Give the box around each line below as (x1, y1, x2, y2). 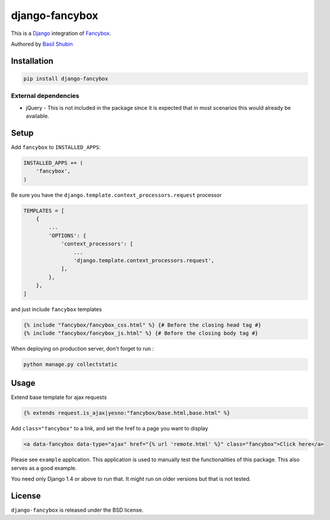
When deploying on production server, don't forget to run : (11, 345, 154, 352)
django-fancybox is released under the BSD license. (11, 506, 144, 513)
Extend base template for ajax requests (11, 394, 107, 401)
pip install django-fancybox (23, 75, 109, 82)
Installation (11, 56, 53, 66)
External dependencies (11, 92, 80, 100)
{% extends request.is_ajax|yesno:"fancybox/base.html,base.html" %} (23, 410, 230, 417)
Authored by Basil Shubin (11, 40, 73, 47)
